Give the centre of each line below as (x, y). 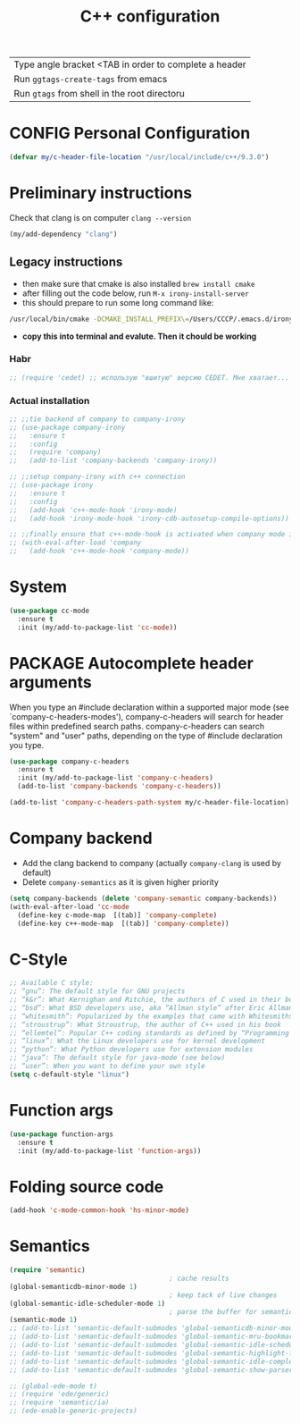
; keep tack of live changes (223, 1295)
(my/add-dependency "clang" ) (63, 234)
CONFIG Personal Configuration (130, 134)
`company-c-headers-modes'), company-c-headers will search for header (146, 716)
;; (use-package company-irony (67, 427)
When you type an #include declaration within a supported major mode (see (149, 707)
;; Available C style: (51, 983)
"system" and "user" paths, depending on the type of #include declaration (146, 736)
